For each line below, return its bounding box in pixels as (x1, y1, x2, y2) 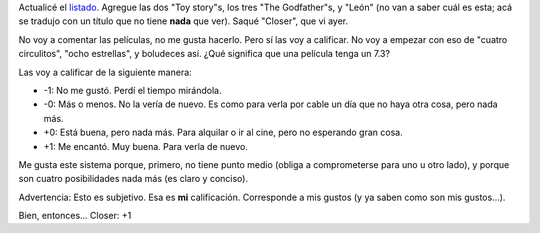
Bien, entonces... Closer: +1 (18, 210, 132, 222)
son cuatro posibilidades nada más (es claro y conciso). (18, 173, 249, 185)
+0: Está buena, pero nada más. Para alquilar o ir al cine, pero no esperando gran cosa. (43, 126, 404, 139)
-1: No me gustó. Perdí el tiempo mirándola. (43, 84, 222, 96)
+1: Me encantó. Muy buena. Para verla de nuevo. (43, 140, 249, 152)
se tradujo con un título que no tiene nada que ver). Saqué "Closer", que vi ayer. (18, 15, 349, 27)
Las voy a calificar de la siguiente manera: (18, 66, 192, 78)
